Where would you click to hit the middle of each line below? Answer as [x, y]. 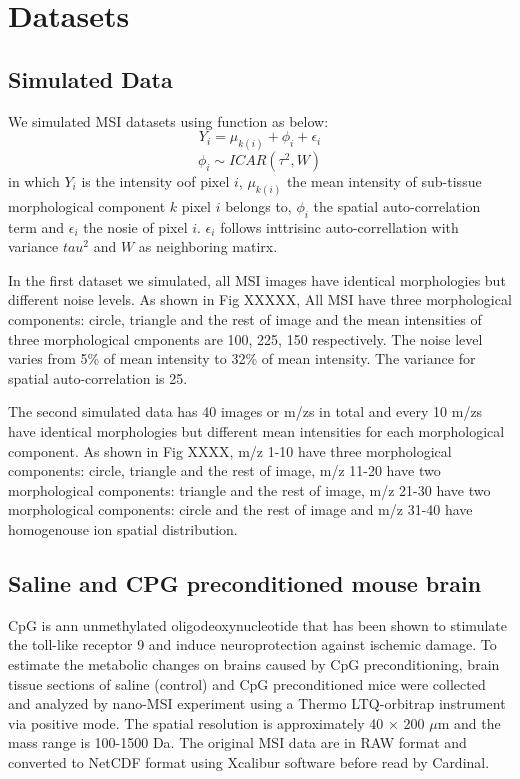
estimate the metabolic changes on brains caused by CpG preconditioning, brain [254, 663]
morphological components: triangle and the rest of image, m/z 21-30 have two [249, 489]
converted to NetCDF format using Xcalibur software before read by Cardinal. [249, 761]
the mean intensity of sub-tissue [384, 181]
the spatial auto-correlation [397, 205]
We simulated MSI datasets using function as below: [168, 120]
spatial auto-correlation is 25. [98, 377]
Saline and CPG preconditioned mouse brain [245, 582]
